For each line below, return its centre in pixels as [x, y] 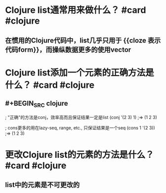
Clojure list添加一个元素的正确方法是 [80, 73]
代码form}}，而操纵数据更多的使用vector [68, 50]
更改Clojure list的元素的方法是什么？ [80, 155]
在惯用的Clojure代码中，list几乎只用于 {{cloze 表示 [83, 40]
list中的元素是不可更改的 [42, 185]
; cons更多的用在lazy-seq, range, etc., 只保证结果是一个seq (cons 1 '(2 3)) [80, 128]
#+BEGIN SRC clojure [37, 104]
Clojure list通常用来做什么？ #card [76, 10]
